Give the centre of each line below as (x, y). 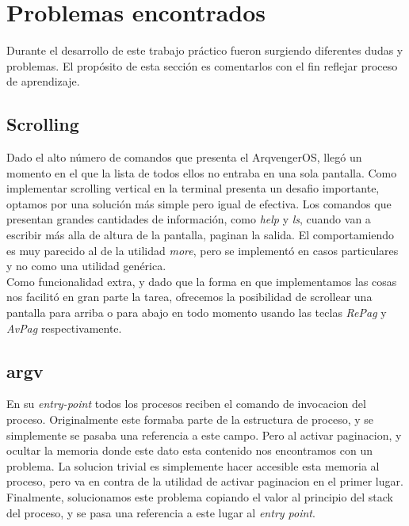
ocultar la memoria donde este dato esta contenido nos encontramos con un (189, 450)
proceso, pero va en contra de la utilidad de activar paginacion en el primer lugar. (205, 481)
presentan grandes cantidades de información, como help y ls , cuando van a (189, 219)
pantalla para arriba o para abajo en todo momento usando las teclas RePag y (197, 313)
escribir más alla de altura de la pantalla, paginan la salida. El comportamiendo (201, 235)
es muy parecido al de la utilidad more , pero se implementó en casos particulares (203, 250)
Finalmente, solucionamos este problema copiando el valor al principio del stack (200, 497)
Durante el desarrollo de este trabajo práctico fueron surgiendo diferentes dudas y (205, 50)
